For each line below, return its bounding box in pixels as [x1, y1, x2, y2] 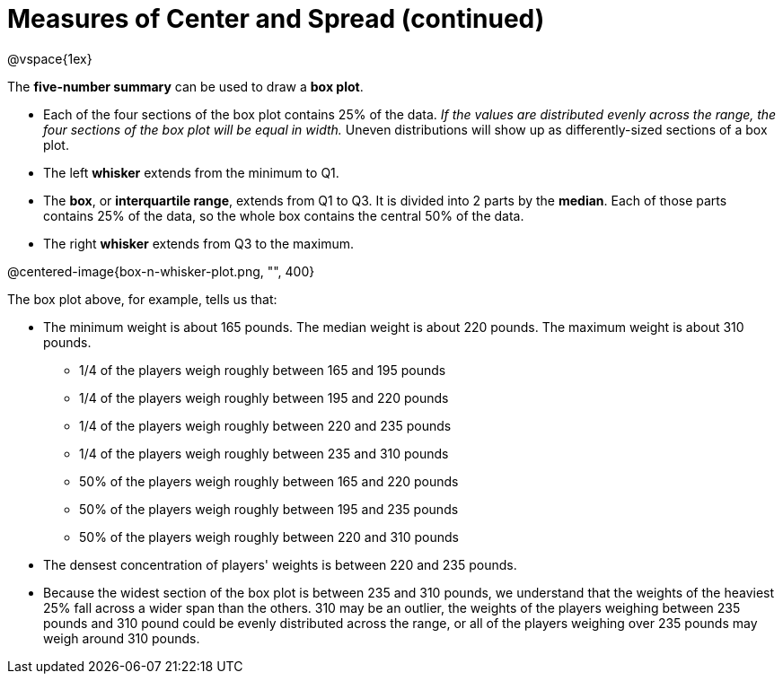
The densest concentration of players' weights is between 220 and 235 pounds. [43, 556, 517, 572]
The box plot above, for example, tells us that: [7, 291, 277, 307]
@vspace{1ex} [7, 50, 92, 66]
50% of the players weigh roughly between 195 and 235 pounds [79, 501, 459, 517]
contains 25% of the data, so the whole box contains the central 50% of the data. [43, 207, 524, 223]
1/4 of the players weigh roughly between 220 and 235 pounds [79, 417, 452, 433]
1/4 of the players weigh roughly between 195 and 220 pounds [79, 389, 449, 406]
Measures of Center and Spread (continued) [7, 4, 545, 34]
